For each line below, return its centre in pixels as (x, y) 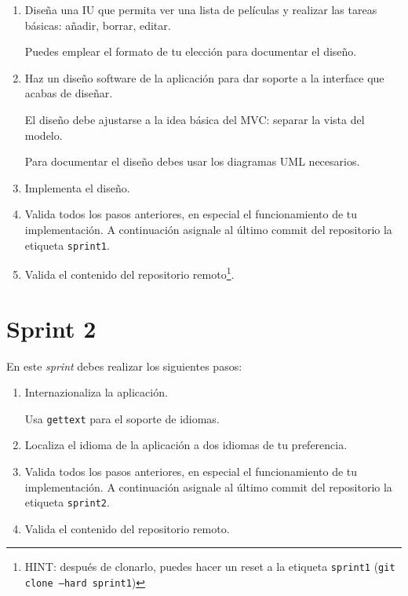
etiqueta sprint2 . (67, 502)
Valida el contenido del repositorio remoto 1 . (129, 273)
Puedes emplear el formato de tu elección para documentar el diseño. (191, 51)
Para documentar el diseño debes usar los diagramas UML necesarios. (192, 161)
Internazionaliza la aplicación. (96, 392)
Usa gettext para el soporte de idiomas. (122, 418)
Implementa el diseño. (77, 187)
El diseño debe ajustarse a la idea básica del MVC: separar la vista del (195, 119)
